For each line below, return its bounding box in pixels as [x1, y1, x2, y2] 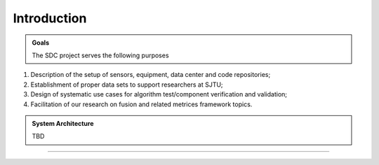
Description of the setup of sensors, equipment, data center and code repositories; [30, 71, 271, 79]
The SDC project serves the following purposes [32, 51, 169, 59]
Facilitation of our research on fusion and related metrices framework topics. [30, 100, 253, 108]
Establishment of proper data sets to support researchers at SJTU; [30, 80, 224, 89]
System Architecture [32, 119, 94, 127]
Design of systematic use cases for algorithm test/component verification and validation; [30, 90, 288, 99]
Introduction [13, 10, 87, 26]
